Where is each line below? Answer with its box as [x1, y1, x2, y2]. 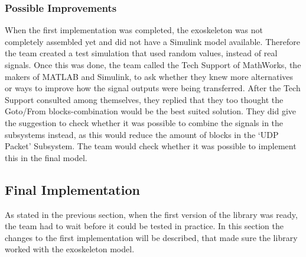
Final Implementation [5, 180, 140, 198]
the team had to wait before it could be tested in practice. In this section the [5, 220, 284, 232]
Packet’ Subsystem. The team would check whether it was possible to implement [5, 140, 297, 152]
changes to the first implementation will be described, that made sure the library [5, 231, 298, 243]
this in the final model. [5, 151, 87, 163]
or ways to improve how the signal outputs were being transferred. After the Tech [5, 82, 301, 94]
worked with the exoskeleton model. [5, 243, 135, 255]
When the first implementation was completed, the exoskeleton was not [5, 24, 263, 36]
